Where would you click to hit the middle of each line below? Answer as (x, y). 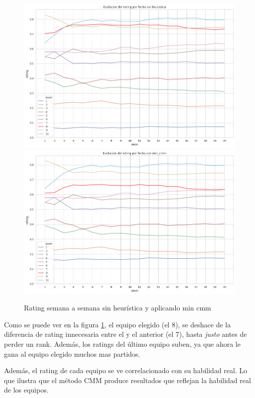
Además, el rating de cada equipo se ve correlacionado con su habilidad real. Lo (126, 370)
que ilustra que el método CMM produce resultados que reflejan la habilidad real (127, 380)
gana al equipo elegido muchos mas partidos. (72, 353)
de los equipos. (26, 390)
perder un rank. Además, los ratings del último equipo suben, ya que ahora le (122, 344)
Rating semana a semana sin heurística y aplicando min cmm (118, 308)
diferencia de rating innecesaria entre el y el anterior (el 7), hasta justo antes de (126, 334)
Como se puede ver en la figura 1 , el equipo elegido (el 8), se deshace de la (118, 324)
